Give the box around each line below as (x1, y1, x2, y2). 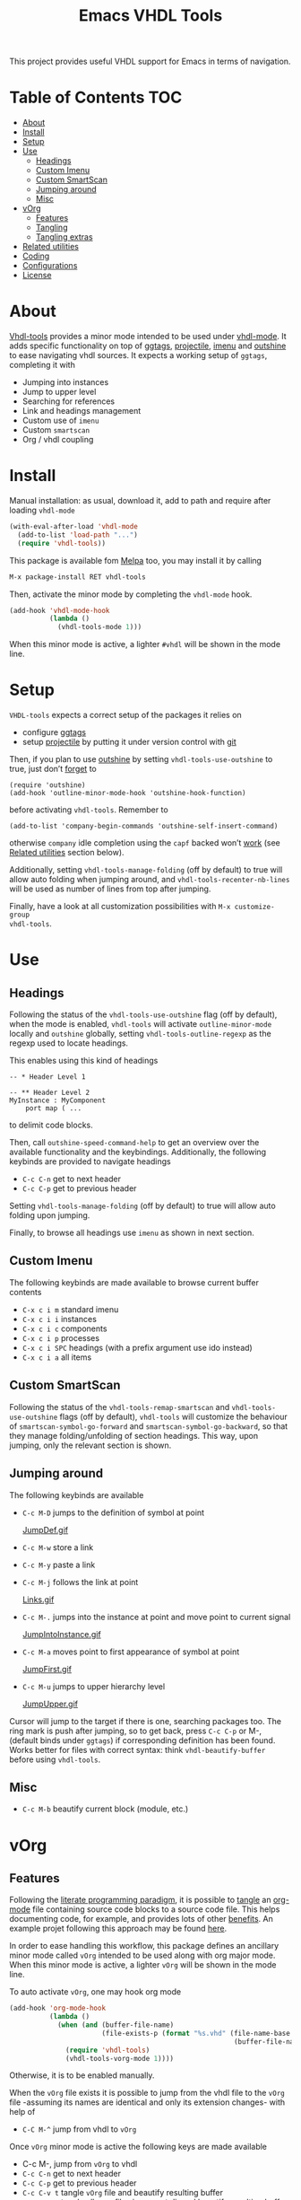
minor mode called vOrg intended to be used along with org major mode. (9, 1950, 276, 1961)
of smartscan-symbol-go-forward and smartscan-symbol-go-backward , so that (9, 1420, 288, 1432)
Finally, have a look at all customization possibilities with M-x (9, 901, 231, 912)
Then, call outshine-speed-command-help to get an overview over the (9, 1137, 260, 1148)
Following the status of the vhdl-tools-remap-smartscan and (9, 1401, 230, 1412)
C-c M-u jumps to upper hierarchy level (21, 1680, 166, 1692)
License (21, 270, 52, 281)
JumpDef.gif (21, 1524, 69, 1535)
